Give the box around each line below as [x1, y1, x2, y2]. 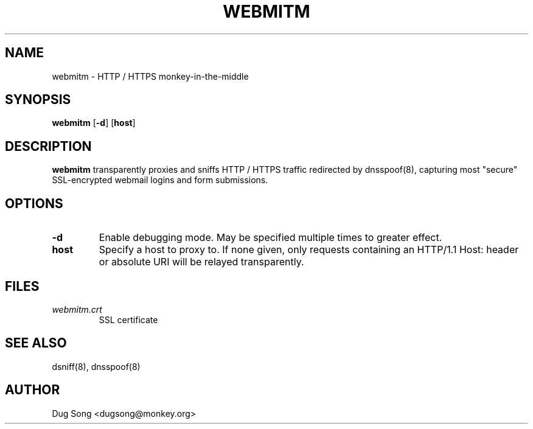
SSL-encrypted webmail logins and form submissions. [52, 175, 268, 186]
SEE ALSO [5, 335, 67, 351]
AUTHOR [5, 382, 60, 398]
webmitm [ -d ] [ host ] [52, 117, 136, 128]
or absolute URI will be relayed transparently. [99, 256, 304, 268]
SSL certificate [99, 314, 158, 325]
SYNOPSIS [5, 92, 71, 108]
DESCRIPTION [5, 138, 92, 154]
